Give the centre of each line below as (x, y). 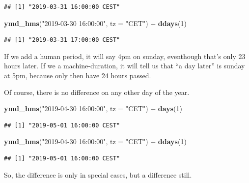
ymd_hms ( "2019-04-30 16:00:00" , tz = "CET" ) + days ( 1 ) (93, 108)
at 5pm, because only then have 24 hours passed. (78, 75)
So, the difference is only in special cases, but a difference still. (98, 174)
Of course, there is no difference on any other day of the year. (97, 92)
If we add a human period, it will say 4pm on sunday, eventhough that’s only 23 (125, 56)
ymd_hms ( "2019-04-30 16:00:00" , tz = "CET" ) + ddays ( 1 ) (95, 141)
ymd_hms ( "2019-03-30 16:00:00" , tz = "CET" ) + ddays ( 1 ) (95, 23)
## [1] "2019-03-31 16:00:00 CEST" (62, 7)
